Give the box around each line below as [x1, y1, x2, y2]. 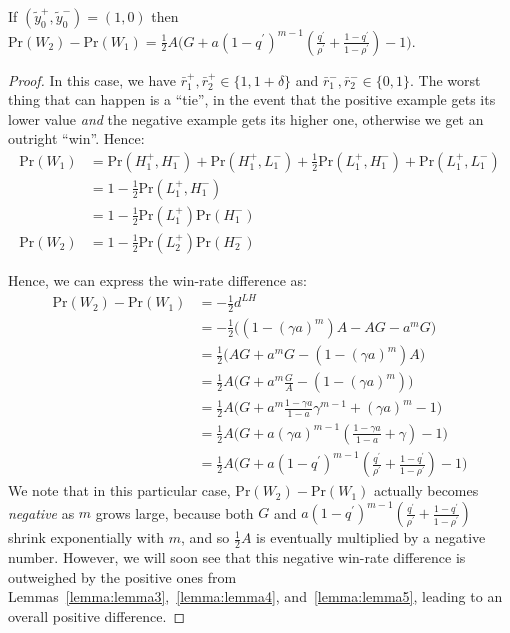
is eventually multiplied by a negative [256, 527, 486, 548]
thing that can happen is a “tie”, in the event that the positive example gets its [8, 89, 496, 110]
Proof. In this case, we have [8, 69, 177, 90]
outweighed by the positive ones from [8, 566, 237, 587]
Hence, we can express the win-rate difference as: [8, 270, 307, 290]
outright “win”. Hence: [8, 128, 145, 149]
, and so [181, 527, 230, 548]
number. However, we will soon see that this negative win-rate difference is [8, 547, 466, 568]
